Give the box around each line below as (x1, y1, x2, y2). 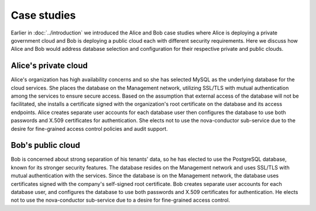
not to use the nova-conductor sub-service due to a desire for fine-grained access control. (11, 196, 231, 204)
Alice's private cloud (11, 61, 88, 71)
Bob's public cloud (11, 140, 80, 150)
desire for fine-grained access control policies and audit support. (11, 125, 168, 132)
